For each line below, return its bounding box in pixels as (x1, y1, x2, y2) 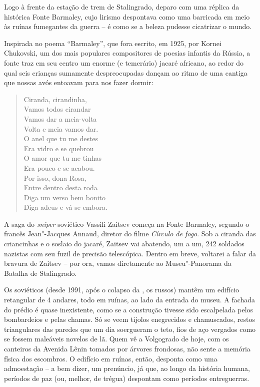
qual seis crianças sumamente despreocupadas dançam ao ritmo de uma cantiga (4, 67, 247, 78)
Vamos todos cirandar (23, 104, 91, 114)
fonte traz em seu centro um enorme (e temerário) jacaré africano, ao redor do (4, 57, 244, 68)
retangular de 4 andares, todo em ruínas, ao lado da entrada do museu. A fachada (4, 294, 255, 305)
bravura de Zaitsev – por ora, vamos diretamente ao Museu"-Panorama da (4, 258, 231, 268)
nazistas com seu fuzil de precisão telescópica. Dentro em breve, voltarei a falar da (4, 248, 256, 258)
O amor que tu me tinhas (23, 153, 102, 163)
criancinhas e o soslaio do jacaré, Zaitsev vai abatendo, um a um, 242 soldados (4, 238, 244, 249)
